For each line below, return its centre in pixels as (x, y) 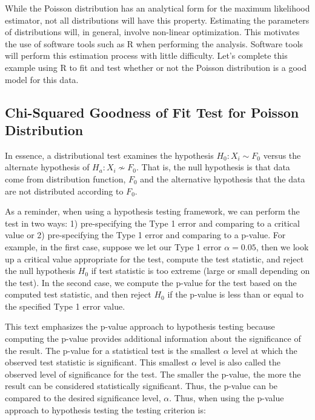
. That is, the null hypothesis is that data (213, 167)
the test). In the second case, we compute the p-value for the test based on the (151, 282)
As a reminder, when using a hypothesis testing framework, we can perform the (152, 211)
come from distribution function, (65, 178)
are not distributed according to (64, 191)
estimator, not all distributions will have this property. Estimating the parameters (157, 20)
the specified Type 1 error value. (65, 306)
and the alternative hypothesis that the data (223, 178)
